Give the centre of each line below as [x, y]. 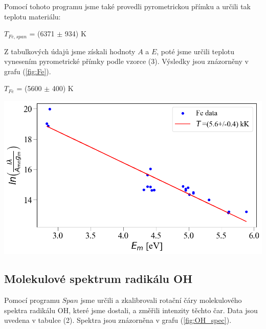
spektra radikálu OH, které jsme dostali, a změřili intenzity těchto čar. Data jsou [131, 310]
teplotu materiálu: [32, 16]
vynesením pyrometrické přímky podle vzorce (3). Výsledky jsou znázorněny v [126, 61]
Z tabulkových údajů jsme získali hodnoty [70, 51]
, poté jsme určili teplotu [196, 51]
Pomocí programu [32, 300]
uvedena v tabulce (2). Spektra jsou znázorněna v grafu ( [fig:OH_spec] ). [118, 320]
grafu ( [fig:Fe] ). [28, 71]
